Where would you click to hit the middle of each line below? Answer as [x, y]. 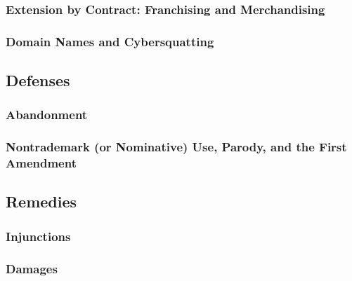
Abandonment [47, 115]
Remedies [41, 201]
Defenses [38, 80]
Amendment [41, 163]
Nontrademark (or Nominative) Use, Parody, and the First [176, 147]
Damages [32, 268]
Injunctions [38, 236]
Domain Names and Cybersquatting [110, 41]
